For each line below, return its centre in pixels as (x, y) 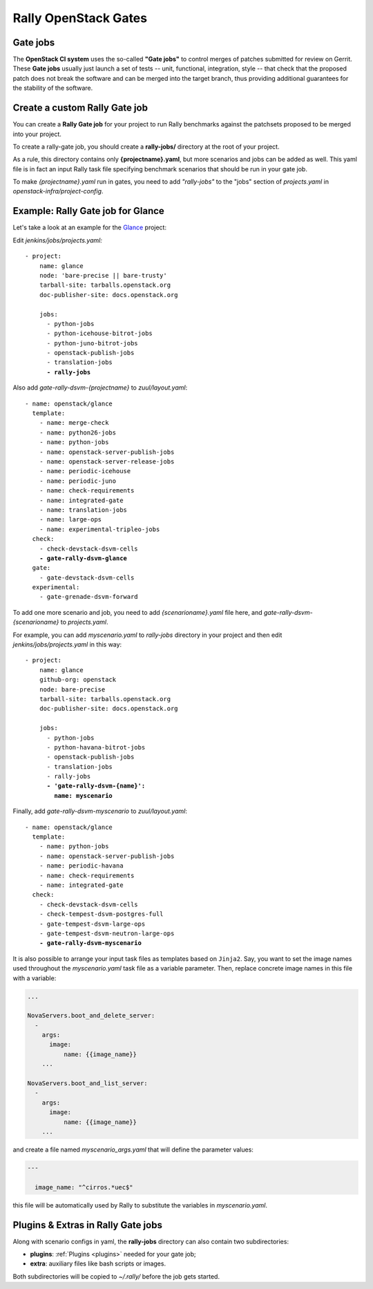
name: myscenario (84, 795)
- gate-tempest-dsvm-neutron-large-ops (107, 933)
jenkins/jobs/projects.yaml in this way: (67, 644)
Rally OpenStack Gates (80, 18)
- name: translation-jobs (83, 510)
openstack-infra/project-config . (58, 191)
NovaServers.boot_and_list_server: (87, 1083)
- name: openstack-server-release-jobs (107, 461)
